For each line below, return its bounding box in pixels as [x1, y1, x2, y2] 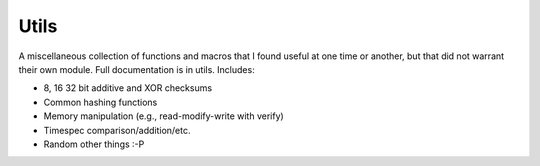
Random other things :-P [43, 138, 145, 150]
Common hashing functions [43, 96, 158, 108]
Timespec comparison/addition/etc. [43, 124, 191, 136]
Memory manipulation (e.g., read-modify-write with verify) [43, 110, 284, 122]
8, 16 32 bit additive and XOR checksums [43, 82, 213, 94]
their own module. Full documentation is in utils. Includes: [18, 63, 255, 75]
